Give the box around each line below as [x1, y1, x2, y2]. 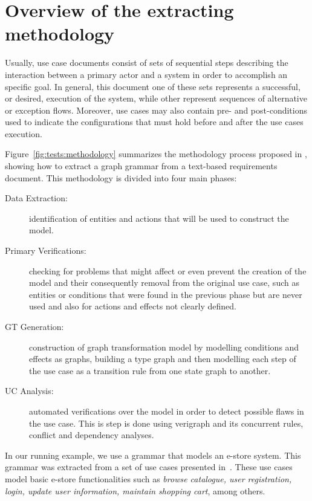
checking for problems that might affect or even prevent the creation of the [29, 264, 307, 277]
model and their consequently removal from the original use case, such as [29, 276, 299, 289]
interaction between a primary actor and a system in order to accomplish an [5, 68, 288, 80]
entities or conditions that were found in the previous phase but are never [29, 288, 302, 300]
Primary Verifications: [5, 244, 86, 257]
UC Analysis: [5, 384, 54, 397]
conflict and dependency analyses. [29, 428, 154, 441]
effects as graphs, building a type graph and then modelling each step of [29, 352, 296, 365]
